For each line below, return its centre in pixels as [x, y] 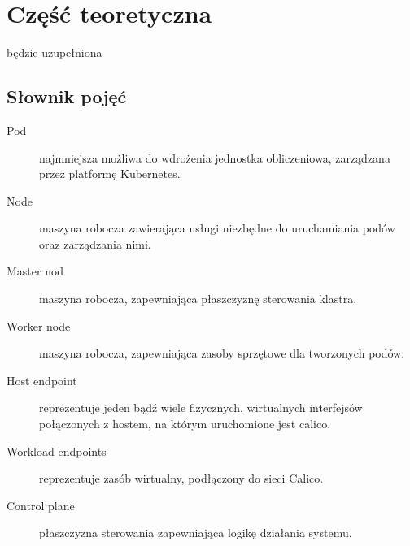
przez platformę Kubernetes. [110, 173]
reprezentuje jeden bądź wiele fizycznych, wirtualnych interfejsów [201, 407]
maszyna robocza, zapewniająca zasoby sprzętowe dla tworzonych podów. [222, 353]
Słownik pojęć [67, 96]
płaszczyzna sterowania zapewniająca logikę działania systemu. [196, 533]
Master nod [35, 271]
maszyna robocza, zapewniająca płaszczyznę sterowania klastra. [198, 299]
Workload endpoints [57, 451]
